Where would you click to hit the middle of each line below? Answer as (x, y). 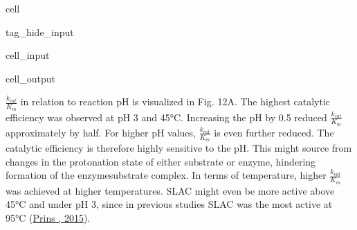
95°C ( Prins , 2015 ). (48, 217)
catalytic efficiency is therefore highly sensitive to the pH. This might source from (179, 148)
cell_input (28, 55)
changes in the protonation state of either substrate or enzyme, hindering (161, 161)
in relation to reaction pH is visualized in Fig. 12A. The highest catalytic (175, 101)
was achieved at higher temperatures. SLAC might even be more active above (170, 190)
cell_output (30, 78)
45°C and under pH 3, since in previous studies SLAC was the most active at (169, 204)
